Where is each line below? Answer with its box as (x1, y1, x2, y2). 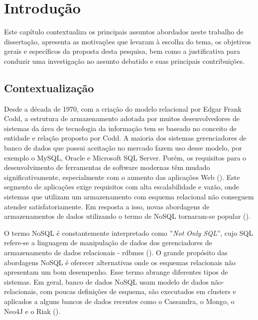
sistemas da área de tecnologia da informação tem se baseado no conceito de (4, 123, 237, 133)
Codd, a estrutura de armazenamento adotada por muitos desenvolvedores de (4, 113, 240, 124)
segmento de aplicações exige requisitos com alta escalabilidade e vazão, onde (4, 181, 240, 192)
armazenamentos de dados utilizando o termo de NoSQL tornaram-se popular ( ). (4, 211, 251, 221)
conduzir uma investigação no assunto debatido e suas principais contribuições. (4, 55, 245, 66)
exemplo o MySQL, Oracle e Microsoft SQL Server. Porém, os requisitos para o (4, 152, 247, 162)
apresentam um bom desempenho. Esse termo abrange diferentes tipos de (4, 267, 228, 277)
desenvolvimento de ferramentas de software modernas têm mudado (4, 162, 210, 172)
